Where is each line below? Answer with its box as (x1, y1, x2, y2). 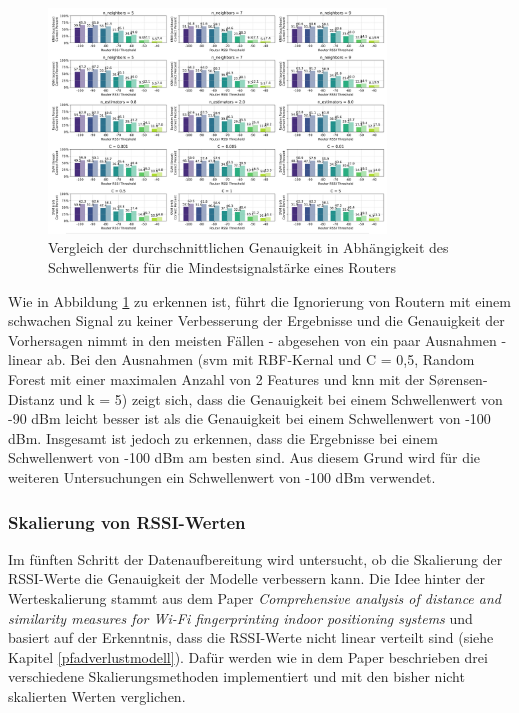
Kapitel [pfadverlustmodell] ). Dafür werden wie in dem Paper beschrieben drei (8, 646, 488, 667)
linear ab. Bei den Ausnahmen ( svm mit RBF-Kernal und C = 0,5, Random (8, 349, 475, 370)
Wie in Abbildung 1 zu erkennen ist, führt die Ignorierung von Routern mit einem (8, 290, 511, 311)
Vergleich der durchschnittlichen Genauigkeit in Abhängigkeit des (48, 237, 449, 258)
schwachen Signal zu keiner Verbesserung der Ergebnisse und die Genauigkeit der (8, 310, 505, 331)
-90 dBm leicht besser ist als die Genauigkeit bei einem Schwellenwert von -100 (8, 408, 491, 429)
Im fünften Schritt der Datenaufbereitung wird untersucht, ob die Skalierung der (8, 548, 503, 569)
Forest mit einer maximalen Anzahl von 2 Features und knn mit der (8, 369, 425, 390)
